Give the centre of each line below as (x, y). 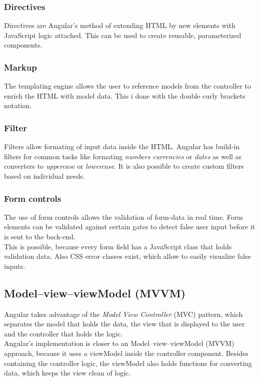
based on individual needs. (44, 176)
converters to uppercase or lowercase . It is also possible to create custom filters (124, 166)
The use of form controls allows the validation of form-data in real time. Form (123, 217)
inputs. (15, 266)
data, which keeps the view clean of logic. (67, 373)
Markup (20, 67)
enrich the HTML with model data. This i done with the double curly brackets (125, 95)
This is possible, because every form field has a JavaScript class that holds (118, 246)
